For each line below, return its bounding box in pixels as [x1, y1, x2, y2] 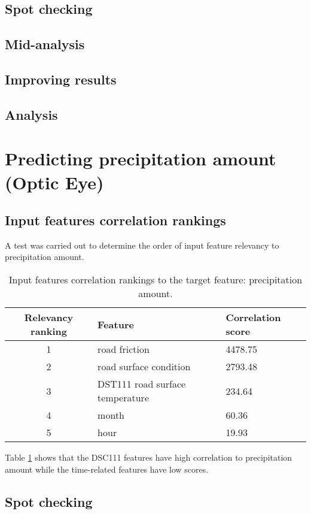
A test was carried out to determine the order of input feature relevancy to [5, 238, 279, 251]
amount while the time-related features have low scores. [5, 462, 209, 475]
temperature [97, 391, 149, 405]
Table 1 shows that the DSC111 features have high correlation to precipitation [5, 451, 292, 464]
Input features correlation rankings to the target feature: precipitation [8, 273, 303, 287]
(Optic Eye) [5, 170, 104, 194]
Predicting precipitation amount [5, 146, 276, 171]
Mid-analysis [5, 35, 85, 53]
